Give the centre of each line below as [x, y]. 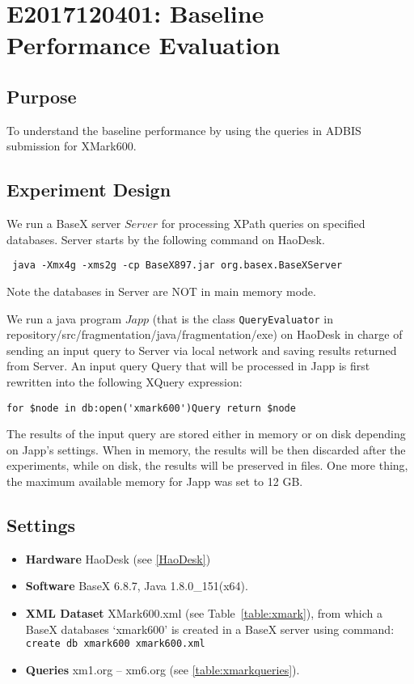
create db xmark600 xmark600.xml [115, 644]
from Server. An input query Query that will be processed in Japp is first [188, 366]
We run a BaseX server [64, 224]
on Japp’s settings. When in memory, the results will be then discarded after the [206, 449]
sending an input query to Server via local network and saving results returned [202, 350]
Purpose [42, 96]
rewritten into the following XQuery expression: [125, 382]
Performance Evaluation [144, 45]
